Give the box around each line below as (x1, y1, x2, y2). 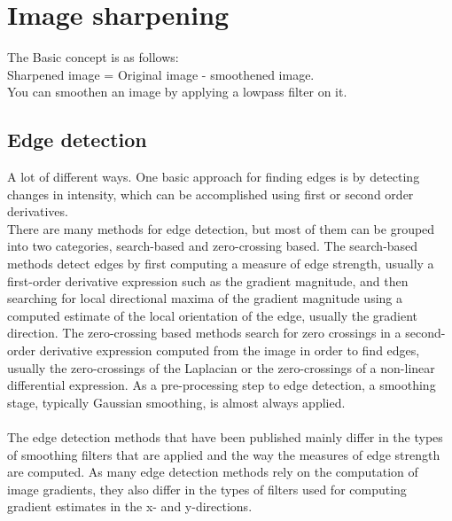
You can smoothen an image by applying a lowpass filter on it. (7, 82, 347, 101)
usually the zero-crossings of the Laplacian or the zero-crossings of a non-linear (7, 358, 435, 377)
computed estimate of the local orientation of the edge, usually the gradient (7, 306, 418, 324)
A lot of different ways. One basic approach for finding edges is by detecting (7, 167, 420, 186)
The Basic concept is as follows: (7, 48, 179, 66)
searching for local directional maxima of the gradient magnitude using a (7, 289, 402, 307)
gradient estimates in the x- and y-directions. (7, 497, 253, 516)
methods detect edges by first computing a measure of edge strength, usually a (7, 254, 434, 273)
